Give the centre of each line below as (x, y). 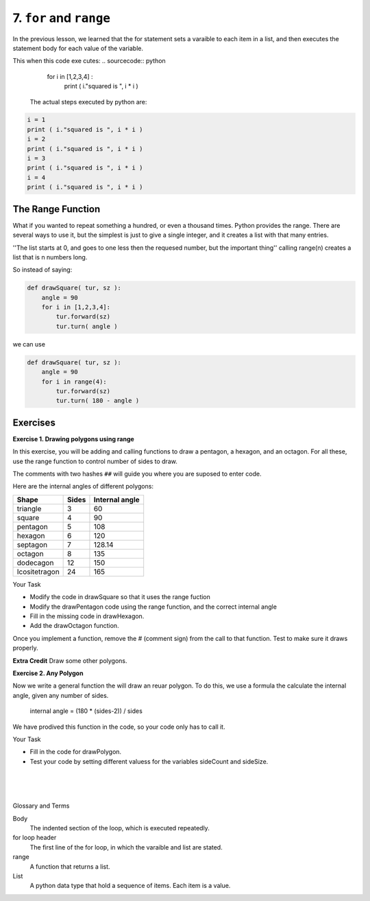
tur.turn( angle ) (87, 326)
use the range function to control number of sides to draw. (95, 461)
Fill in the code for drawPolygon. (76, 752)
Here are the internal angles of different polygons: (83, 487)
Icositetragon (38, 572)
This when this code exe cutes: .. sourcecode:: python (89, 61)
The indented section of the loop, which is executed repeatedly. (120, 828)
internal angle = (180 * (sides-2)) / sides (86, 711)
